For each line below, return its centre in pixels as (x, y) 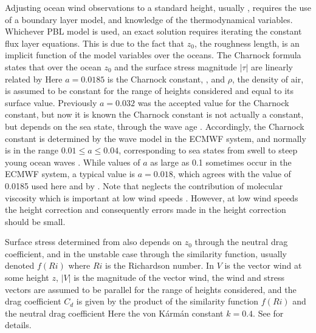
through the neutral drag (241, 242)
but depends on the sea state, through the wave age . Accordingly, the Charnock (155, 126)
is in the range (32, 150)
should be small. (35, 221)
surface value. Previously (51, 102)
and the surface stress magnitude (176, 66)
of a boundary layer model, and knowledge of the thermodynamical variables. (149, 19)
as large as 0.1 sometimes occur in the (221, 162)
